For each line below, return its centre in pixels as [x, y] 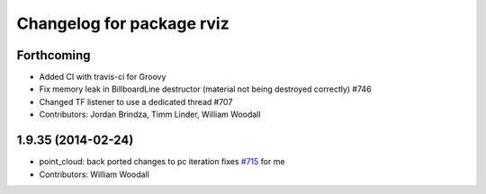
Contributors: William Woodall [94, 174]
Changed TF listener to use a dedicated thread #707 [136, 101]
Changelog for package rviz [123, 23]
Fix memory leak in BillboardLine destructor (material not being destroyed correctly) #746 [206, 89]
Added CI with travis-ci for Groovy [103, 77]
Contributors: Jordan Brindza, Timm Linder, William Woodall [150, 115]
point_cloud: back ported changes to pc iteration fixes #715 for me [162, 162]
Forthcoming [54, 55]
